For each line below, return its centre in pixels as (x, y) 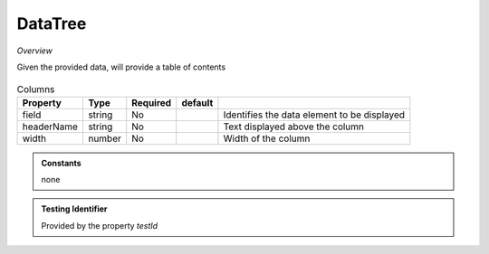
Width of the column (267, 138)
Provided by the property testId (100, 225)
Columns (36, 89)
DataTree (52, 24)
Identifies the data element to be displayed (314, 115)
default (197, 102)
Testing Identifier (74, 209)
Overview (35, 51)
